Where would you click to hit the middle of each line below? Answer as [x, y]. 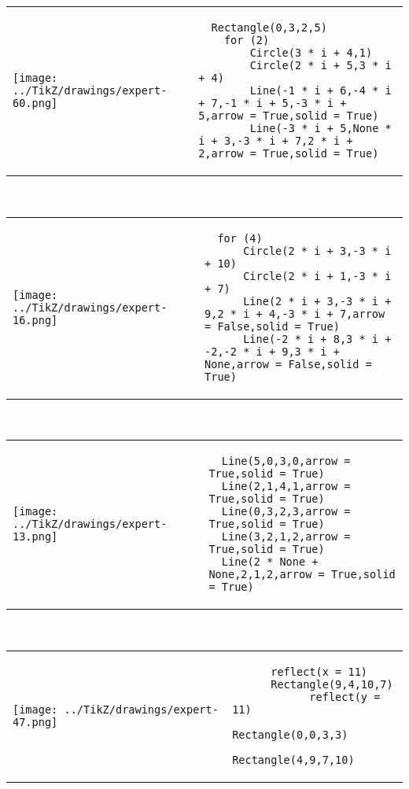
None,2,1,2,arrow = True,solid [302, 575]
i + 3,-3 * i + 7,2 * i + [276, 141]
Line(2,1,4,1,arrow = [286, 487]
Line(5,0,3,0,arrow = [286, 461]
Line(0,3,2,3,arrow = [286, 512]
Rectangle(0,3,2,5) [269, 28]
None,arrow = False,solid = [288, 364]
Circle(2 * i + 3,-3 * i [317, 251]
